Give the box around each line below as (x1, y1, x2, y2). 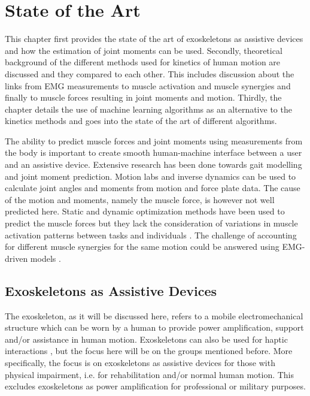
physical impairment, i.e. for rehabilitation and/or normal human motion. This (5, 368, 294, 380)
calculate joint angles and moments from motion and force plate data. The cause (5, 182, 300, 194)
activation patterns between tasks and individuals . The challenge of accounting (5, 228, 297, 241)
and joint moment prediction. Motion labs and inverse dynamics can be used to (5, 170, 296, 182)
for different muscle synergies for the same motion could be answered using (5, 240, 279, 253)
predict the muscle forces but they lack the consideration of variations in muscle (5, 217, 298, 229)
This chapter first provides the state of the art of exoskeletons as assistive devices (5, 32, 303, 45)
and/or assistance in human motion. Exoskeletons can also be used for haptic (5, 332, 288, 345)
